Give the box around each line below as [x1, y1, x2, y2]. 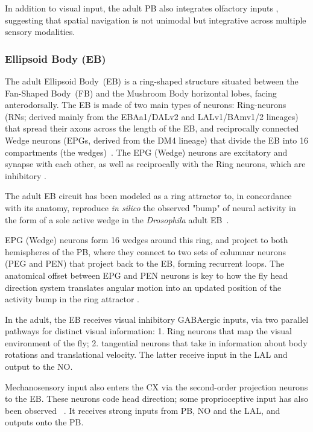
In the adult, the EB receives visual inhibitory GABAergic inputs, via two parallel [5, 313, 309, 325]
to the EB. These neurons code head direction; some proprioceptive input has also [5, 392, 308, 405]
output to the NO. [5, 360, 73, 373]
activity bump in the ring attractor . [5, 293, 139, 305]
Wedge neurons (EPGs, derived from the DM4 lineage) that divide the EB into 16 [5, 133, 309, 146]
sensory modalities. [5, 25, 75, 38]
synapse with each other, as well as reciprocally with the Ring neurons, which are [5, 157, 306, 170]
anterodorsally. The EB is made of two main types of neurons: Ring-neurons [5, 98, 286, 111]
